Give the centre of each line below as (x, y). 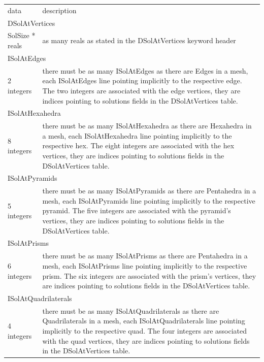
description (59, 10)
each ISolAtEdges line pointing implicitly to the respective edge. (142, 80)
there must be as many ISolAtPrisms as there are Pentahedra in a (145, 256)
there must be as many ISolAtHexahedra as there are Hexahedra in (147, 126)
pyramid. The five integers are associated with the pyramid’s (137, 210)
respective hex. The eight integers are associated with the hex (138, 145)
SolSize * (22, 35)
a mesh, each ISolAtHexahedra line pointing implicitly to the (137, 135)
